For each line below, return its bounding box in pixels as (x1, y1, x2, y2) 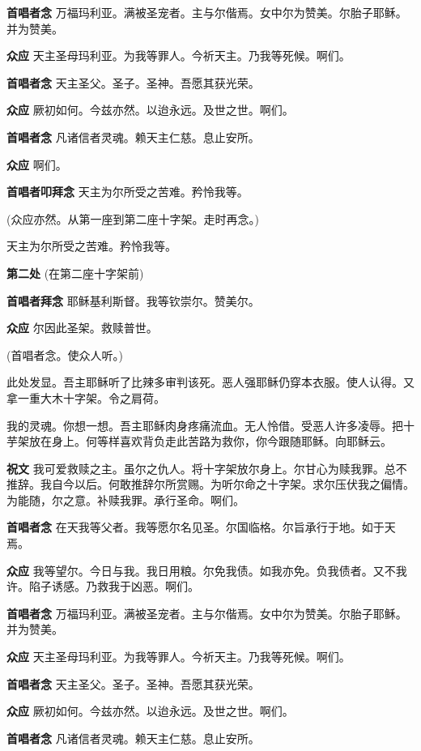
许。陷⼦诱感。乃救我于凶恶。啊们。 (6, 578, 199, 595)
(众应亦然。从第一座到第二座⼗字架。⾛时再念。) (6, 210, 259, 227)
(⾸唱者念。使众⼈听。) (6, 346, 123, 363)
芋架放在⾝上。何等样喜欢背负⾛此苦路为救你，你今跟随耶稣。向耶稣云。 (6, 433, 392, 450)
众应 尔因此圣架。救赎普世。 (6, 319, 158, 336)
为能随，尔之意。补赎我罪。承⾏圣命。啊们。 (6, 491, 245, 508)
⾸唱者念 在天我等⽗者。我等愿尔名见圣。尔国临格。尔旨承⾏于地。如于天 (6, 518, 396, 536)
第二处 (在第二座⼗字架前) (6, 264, 144, 281)
